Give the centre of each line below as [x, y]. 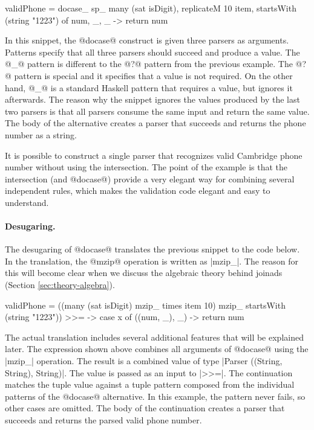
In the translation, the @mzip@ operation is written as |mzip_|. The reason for [152, 261]
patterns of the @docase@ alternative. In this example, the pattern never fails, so [155, 396]
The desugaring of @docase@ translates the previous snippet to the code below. [152, 249]
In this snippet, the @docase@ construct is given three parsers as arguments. [147, 40]
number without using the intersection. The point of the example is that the [146, 167]
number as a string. [41, 134]
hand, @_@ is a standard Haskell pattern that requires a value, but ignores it [149, 87]
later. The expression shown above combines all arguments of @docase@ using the [157, 349]
